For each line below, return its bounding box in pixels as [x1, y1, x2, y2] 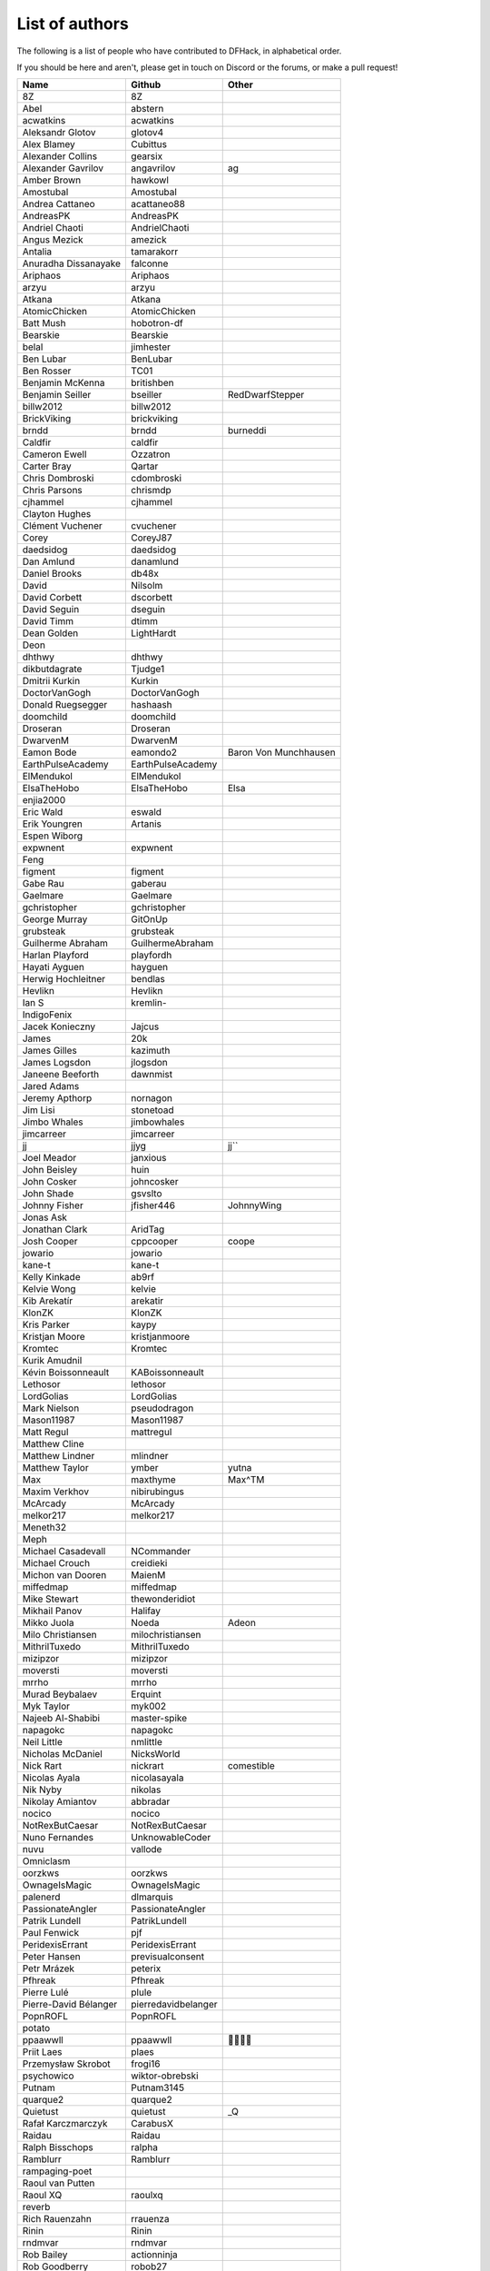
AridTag [131, 1223, 165, 1235]
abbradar [131, 1795, 171, 1808]
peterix [131, 1962, 162, 1975]
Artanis [131, 818, 162, 830]
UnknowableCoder [131, 1831, 211, 1844]
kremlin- [131, 997, 167, 1009]
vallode [131, 1843, 162, 1856]
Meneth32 [22, 1522, 67, 1534]
